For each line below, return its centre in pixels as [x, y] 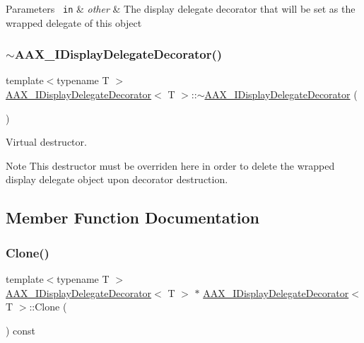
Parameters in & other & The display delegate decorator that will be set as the [181, 8]
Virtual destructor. [46, 142]
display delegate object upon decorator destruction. [117, 179]
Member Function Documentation [133, 217]
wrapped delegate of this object [74, 22]
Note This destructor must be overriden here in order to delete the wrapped [170, 165]
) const [21, 330]
